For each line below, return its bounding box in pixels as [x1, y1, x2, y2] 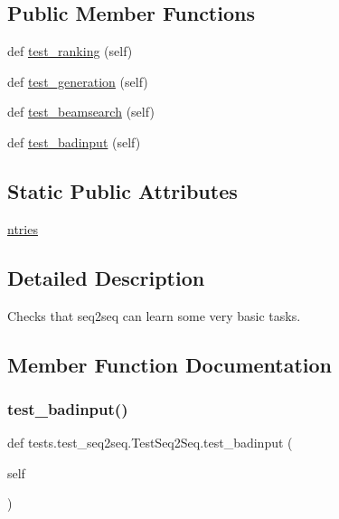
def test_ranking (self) [7, 42, 133, 61]
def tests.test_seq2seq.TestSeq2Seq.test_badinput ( [7, 433, 293, 452]
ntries [7, 219, 38, 238]
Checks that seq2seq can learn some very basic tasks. [7, 306, 301, 325]
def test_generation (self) [7, 71, 148, 90]
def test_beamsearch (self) [7, 102, 155, 121]
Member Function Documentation [7, 350, 333, 378]
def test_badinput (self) [7, 132, 141, 151]
